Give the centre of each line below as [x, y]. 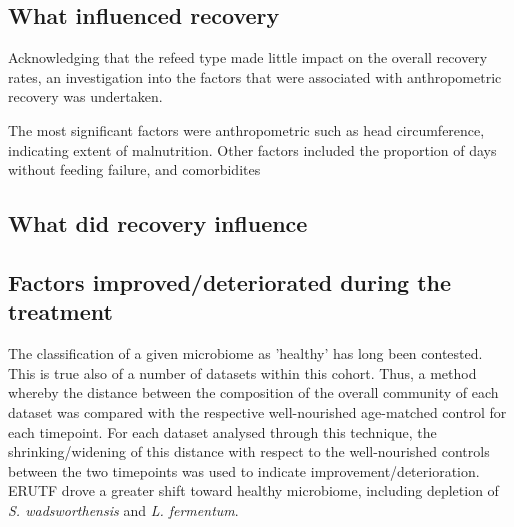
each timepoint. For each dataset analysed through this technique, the [222, 431]
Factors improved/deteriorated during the [230, 281]
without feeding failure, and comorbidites [134, 169]
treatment [60, 311]
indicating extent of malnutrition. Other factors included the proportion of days [252, 149]
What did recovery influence [158, 223]
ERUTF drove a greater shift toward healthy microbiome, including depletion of [253, 490]
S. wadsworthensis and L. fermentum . [123, 509]
